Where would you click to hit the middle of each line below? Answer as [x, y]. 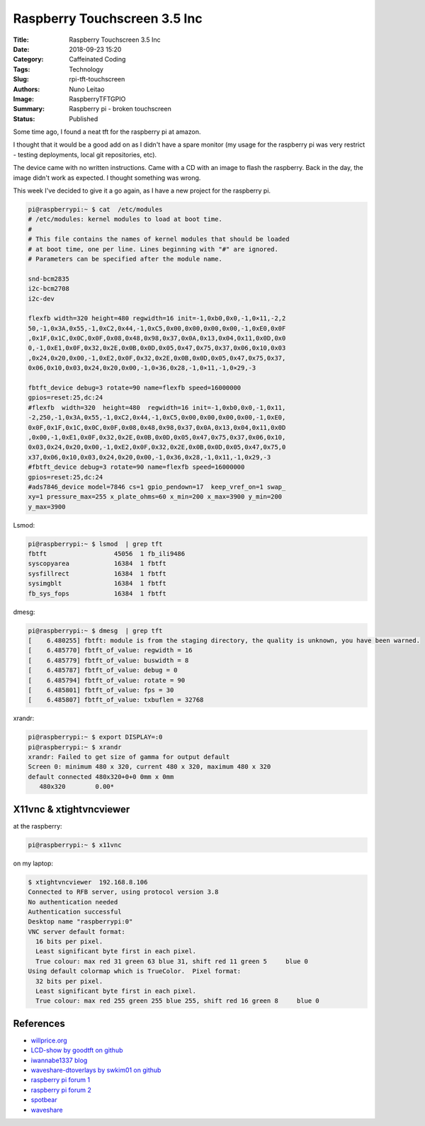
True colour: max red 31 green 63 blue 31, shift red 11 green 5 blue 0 [172, 961]
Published [84, 119]
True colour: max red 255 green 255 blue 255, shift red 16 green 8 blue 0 [178, 1001]
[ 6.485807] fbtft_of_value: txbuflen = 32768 [116, 700]
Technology [86, 69]
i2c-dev [41, 298]
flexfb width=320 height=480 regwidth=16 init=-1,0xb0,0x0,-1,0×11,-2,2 [157, 318]
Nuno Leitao [87, 89]
